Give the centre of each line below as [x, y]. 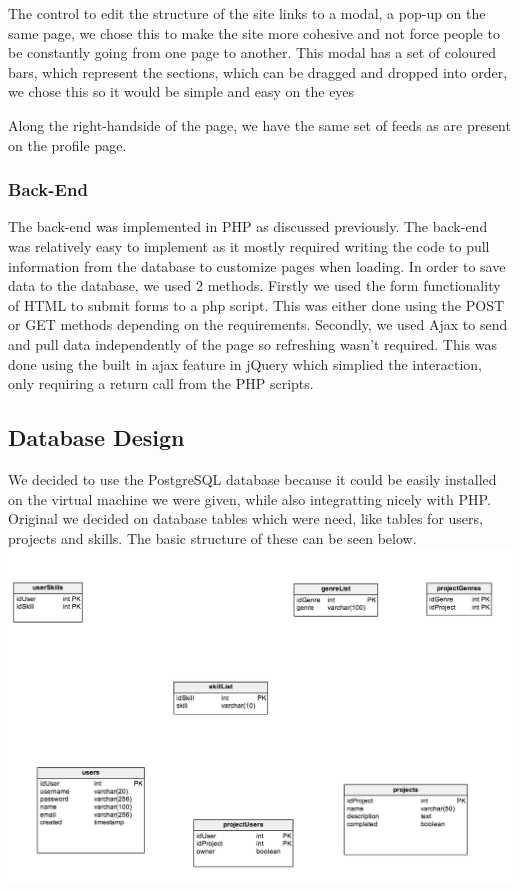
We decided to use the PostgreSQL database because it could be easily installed [252, 478]
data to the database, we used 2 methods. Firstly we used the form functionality [254, 285]
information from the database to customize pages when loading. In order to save [257, 265]
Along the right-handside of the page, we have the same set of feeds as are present [259, 124]
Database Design [96, 437]
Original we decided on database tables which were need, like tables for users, [245, 518]
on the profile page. [67, 144]
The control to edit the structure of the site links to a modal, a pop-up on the [247, 13]
